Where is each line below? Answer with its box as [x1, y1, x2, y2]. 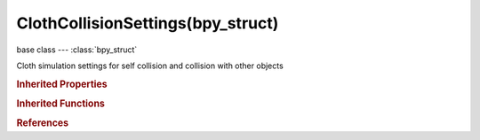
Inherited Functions [16, 97, 106, 110]
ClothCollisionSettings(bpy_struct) [16, 13, 279, 33]
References [16, 117, 69, 129]
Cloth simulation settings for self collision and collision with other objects [16, 60, 284, 71]
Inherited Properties [16, 78, 108, 90]
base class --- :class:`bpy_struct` [16, 44, 138, 55]
